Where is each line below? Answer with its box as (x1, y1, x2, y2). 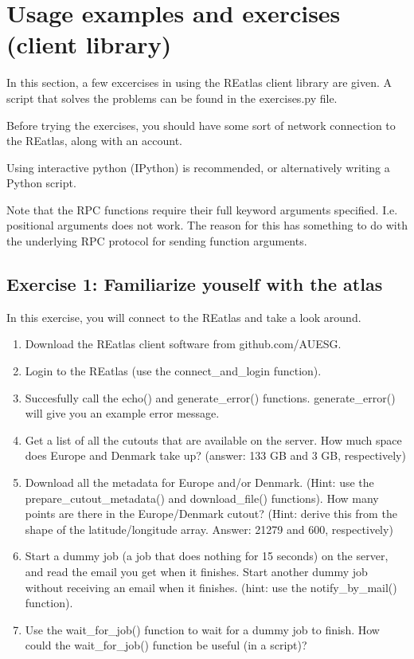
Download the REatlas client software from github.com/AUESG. (25, 335, 342, 352)
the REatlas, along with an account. (6, 132, 182, 149)
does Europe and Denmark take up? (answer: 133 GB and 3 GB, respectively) (25, 447, 406, 464)
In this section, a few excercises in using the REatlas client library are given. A (6, 74, 392, 91)
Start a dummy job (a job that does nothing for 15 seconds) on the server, (25, 547, 389, 564)
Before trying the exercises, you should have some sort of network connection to (6, 116, 396, 133)
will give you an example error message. (25, 405, 220, 422)
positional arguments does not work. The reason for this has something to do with (6, 217, 408, 233)
